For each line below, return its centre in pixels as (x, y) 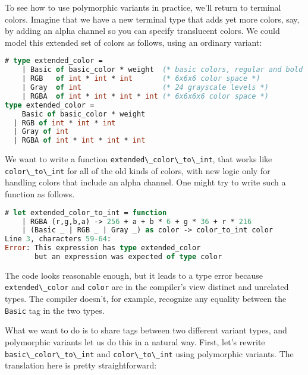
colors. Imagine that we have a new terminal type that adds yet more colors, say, (152, 19)
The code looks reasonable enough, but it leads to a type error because (134, 275)
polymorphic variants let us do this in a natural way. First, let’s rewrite (135, 341)
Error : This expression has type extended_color (103, 248)
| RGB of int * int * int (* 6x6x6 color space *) (141, 79)
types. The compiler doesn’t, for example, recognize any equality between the (146, 299)
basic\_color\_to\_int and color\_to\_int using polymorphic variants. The (149, 353)
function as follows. (40, 194)
